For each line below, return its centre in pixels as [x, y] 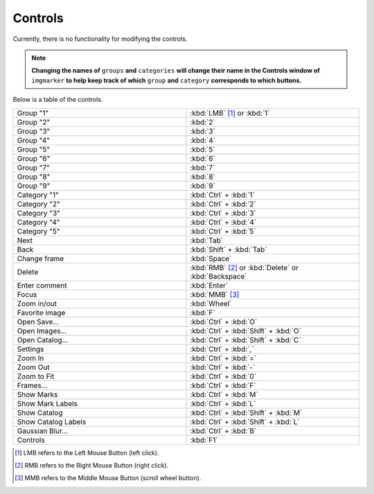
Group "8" [34, 177]
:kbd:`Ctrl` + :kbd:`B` [223, 431]
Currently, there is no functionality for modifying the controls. [100, 39]
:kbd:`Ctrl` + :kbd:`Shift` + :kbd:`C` [246, 339]
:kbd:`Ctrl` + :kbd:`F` [223, 385]
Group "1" [33, 113]
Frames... [32, 385]
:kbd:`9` [203, 186]
